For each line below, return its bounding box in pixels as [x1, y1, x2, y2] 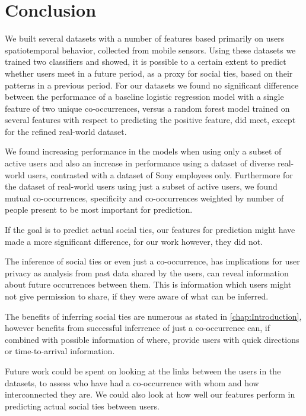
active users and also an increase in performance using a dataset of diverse [5, 157, 275, 169]
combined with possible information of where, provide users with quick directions [5, 333, 299, 345]
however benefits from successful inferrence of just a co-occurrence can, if [5, 322, 270, 334]
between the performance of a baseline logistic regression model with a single [5, 90, 284, 103]
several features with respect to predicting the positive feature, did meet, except [5, 114, 296, 126]
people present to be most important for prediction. [5, 203, 193, 216]
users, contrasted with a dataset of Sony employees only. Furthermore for [27, 168, 293, 181]
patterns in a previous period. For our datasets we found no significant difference [5, 78, 299, 91]
